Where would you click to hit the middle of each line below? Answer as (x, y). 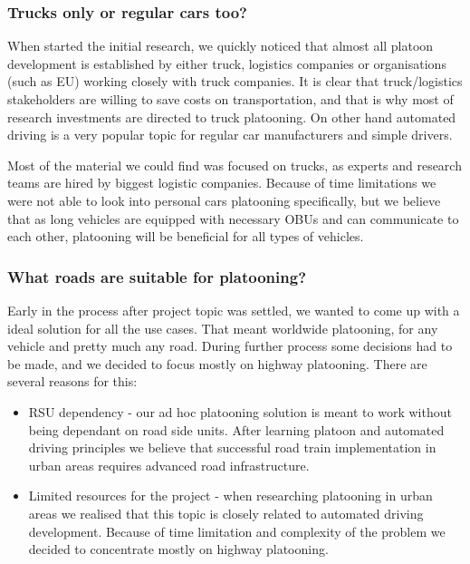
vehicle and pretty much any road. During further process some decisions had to (230, 346)
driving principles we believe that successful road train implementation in (232, 447)
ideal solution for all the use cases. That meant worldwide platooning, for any (223, 328)
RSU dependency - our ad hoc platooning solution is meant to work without (240, 411)
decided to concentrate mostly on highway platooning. (178, 549)
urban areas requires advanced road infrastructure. (169, 465)
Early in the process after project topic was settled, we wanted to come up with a (234, 310)
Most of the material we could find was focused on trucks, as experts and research (235, 165)
